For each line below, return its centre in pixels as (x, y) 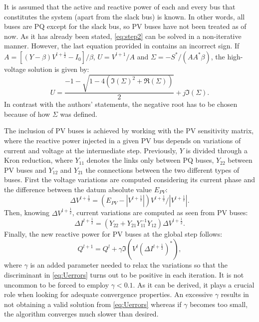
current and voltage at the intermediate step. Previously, (91, 150)
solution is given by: (59, 69)
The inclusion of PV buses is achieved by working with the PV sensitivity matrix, (129, 131)
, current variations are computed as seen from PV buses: (160, 212)
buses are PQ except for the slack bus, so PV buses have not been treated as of (125, 26)
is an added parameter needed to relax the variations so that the (129, 265)
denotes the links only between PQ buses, (150, 160)
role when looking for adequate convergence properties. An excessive (109, 294)
